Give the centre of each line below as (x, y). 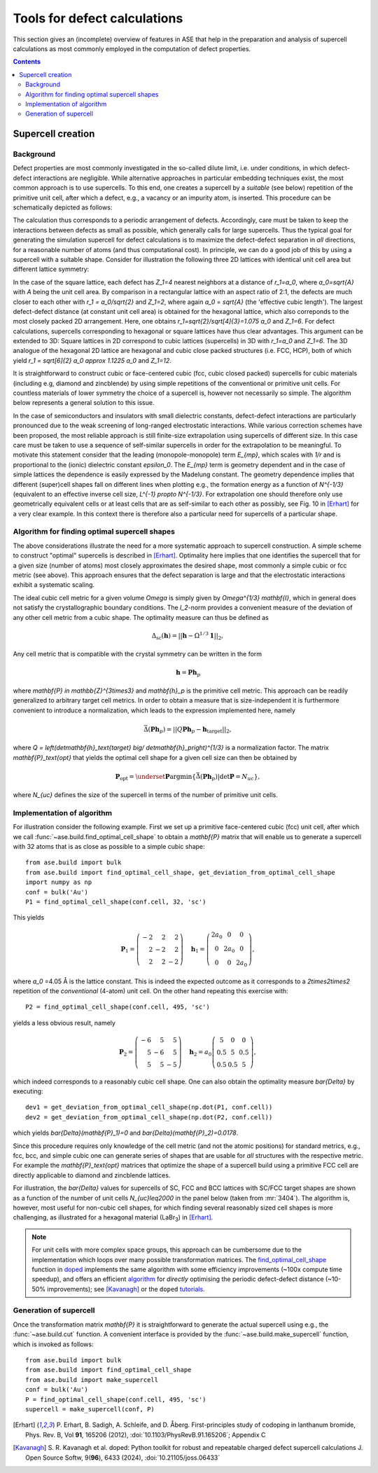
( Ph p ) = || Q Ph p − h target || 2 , (190, 730)
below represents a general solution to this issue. (84, 403)
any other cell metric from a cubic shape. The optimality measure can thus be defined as (141, 617)
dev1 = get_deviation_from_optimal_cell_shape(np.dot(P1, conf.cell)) (149, 1107)
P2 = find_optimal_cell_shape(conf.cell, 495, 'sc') (118, 1007)
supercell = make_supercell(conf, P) (90, 1409)
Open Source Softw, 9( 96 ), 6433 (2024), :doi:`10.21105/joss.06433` (123, 1458)
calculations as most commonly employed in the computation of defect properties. (132, 48)
